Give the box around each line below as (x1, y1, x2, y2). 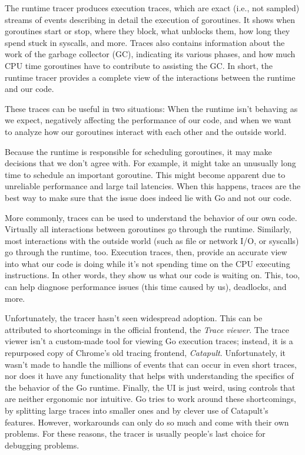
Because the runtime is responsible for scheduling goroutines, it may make (5, 145, 272, 157)
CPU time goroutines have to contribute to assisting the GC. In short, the (5, 59, 273, 71)
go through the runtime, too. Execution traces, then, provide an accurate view (5, 246, 287, 258)
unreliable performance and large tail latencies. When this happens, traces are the (5, 180, 301, 192)
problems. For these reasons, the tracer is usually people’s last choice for (5, 427, 266, 440)
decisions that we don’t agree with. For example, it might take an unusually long (5, 157, 296, 169)
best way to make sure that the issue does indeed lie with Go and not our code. (5, 191, 292, 203)
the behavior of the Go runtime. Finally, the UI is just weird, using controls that (5, 381, 296, 393)
